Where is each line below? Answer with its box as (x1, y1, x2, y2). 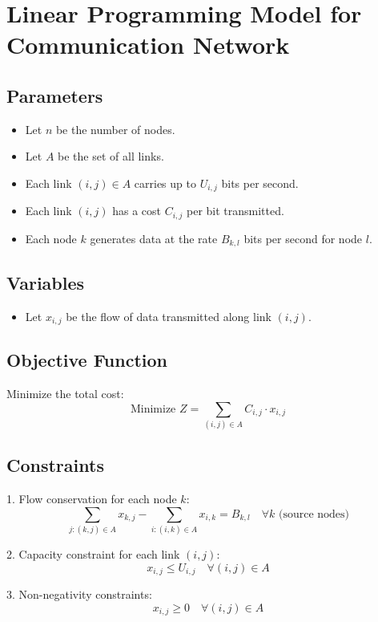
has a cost (112, 202, 162, 219)
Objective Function (6, 348, 168, 372)
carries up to (134, 174, 196, 191)
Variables (6, 270, 85, 295)
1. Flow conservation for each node (6, 490, 177, 507)
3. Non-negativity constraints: (6, 586, 152, 603)
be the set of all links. (58, 148, 164, 165)
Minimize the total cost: (6, 385, 124, 402)
